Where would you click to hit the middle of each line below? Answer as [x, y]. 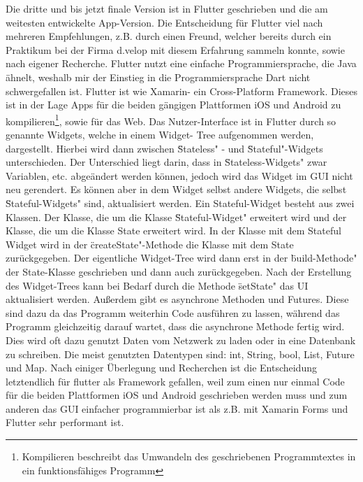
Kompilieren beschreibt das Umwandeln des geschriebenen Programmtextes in [189, 456]
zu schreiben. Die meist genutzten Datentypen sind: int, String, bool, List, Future [180, 354]
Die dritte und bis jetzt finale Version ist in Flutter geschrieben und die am [167, 8]
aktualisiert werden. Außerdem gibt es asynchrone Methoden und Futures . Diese [177, 299]
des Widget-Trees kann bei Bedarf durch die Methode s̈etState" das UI [157, 285]
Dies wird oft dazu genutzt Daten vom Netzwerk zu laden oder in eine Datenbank [181, 340]
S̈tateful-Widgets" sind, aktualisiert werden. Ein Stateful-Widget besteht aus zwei [180, 203]
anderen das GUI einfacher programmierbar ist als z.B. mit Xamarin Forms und [177, 408]
